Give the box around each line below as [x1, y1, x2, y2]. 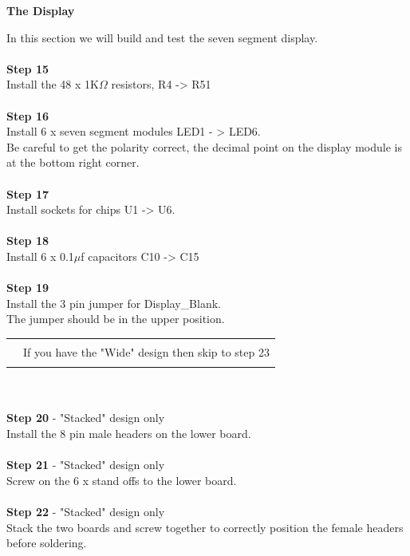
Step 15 [6, 60, 49, 77]
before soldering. [6, 534, 87, 551]
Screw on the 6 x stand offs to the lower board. [6, 471, 237, 488]
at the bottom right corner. [6, 154, 140, 171]
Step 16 [6, 107, 49, 124]
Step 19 [6, 279, 49, 296]
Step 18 [6, 232, 49, 249]
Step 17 [6, 185, 49, 202]
